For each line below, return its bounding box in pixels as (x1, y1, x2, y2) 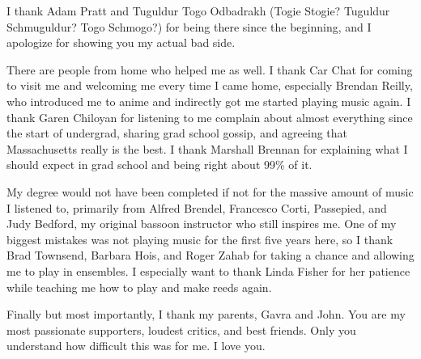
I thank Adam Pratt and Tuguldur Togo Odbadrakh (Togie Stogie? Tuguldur (6, 2, 390, 19)
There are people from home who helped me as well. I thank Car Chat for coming (6, 61, 413, 78)
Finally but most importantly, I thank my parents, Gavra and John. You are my (6, 306, 406, 323)
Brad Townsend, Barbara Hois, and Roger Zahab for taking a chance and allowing (6, 247, 415, 264)
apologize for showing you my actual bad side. (6, 34, 236, 51)
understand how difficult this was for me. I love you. (6, 337, 266, 354)
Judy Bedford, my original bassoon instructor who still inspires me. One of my (6, 215, 397, 232)
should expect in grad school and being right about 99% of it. (6, 156, 313, 173)
